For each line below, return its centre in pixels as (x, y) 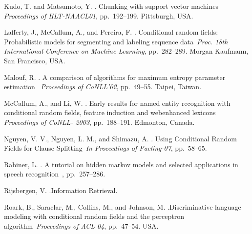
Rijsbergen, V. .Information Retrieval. (61, 190)
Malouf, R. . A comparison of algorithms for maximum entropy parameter (115, 77)
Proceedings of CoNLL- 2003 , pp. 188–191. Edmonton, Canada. (99, 122)
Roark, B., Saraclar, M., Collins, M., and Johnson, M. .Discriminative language (123, 206)
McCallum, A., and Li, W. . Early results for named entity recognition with (117, 103)
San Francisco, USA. (35, 60)
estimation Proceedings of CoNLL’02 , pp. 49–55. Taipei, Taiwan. (103, 87)
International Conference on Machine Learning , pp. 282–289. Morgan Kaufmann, (126, 51)
